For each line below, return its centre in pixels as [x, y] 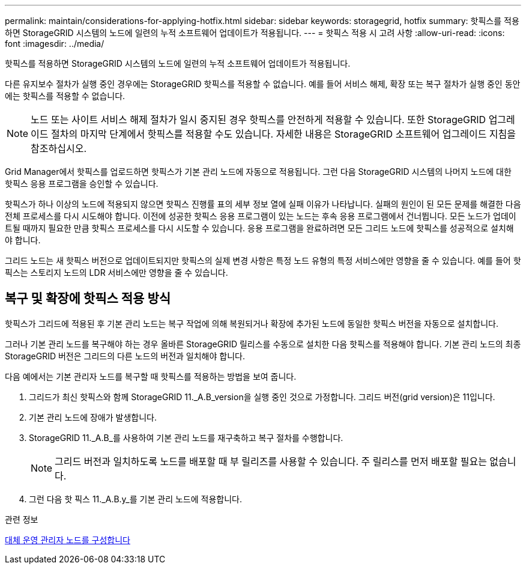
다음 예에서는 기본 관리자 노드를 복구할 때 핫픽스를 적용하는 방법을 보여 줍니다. [151, 376]
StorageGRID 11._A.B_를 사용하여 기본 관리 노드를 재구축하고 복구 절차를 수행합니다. [186, 437]
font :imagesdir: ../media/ [55, 44]
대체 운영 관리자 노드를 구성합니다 [68, 540]
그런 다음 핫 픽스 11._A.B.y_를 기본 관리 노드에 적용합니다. [135, 499]
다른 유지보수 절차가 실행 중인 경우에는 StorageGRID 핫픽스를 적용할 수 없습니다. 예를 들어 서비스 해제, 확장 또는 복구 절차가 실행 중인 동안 [263, 84]
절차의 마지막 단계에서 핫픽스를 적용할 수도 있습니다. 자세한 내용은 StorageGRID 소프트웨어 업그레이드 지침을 [284, 134]
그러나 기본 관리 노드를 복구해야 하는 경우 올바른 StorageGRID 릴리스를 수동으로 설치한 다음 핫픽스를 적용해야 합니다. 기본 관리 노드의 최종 [263, 344]
